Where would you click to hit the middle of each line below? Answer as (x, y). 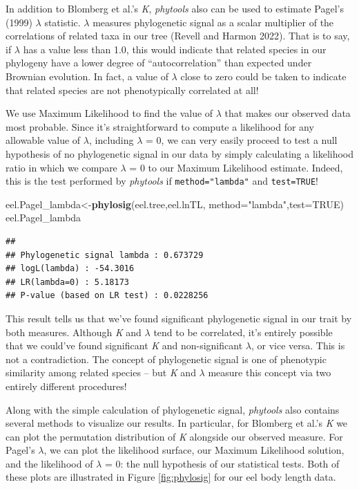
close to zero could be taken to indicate (263, 76)
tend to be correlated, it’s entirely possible (243, 332)
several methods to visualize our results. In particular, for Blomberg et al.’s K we (177, 423)
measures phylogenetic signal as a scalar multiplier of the (213, 22)
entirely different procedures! (66, 386)
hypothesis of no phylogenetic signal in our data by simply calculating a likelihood (180, 153)
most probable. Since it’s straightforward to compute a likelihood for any (160, 126)
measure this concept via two (270, 372)
